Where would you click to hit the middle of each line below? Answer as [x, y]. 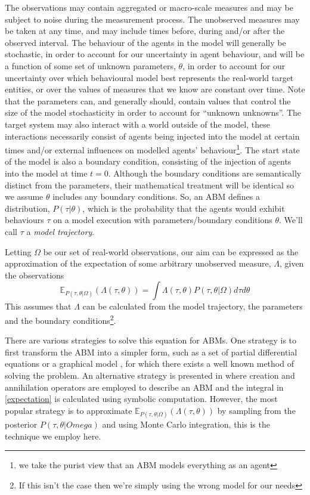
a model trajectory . [61, 231]
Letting [18, 251]
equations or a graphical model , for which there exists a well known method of [149, 363]
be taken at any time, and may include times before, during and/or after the [145, 31]
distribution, [27, 208]
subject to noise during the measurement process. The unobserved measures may [152, 19]
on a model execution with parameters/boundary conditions [163, 220]
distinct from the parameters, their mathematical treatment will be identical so [149, 185]
